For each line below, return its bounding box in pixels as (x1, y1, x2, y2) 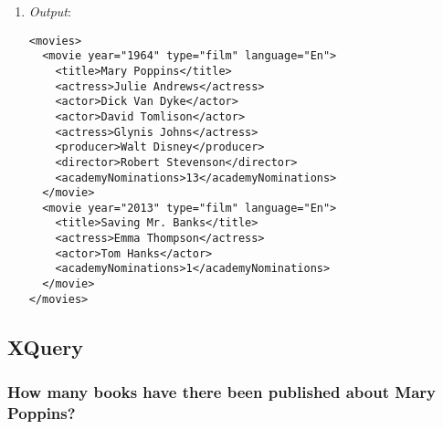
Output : (28, 2, 71, 20)
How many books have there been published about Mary (7, 381, 436, 403)
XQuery (7, 332, 83, 361)
